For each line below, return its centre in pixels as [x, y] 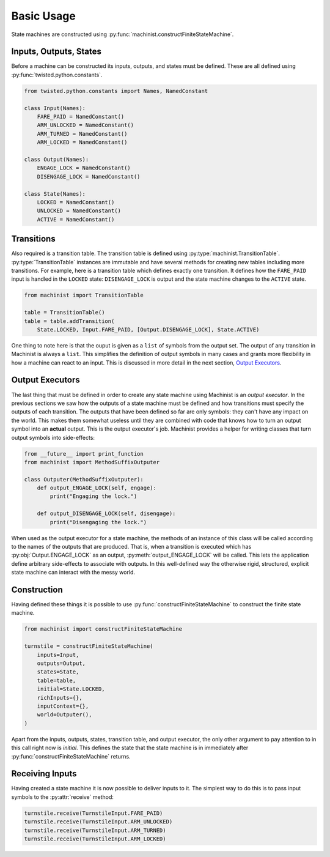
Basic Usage [43, 16]
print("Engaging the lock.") [94, 496]
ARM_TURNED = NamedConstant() [82, 134]
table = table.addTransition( [69, 321]
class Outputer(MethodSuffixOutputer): [84, 479]
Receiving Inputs [44, 774]
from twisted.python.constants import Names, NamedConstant [116, 91]
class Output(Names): [57, 159]
